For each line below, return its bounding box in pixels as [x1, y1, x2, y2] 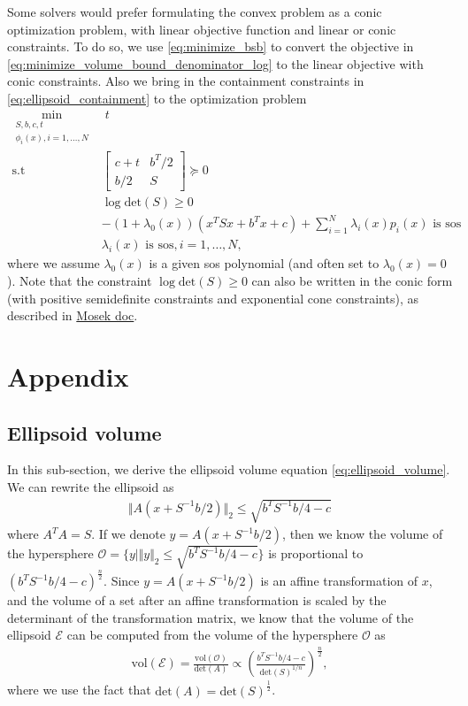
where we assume [7, 254, 100, 272]
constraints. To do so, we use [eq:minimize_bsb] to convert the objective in [7, 37, 414, 56]
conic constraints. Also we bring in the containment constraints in [7, 72, 364, 90]
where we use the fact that [7, 680, 151, 699]
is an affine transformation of [260, 572, 418, 590]
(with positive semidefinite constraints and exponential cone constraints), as [7, 288, 418, 307]
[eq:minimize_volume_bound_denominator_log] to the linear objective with [7, 54, 424, 73]
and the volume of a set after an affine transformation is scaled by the [7, 591, 387, 610]
